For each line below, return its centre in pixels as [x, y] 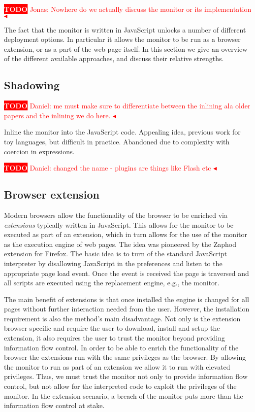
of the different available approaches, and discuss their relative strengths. [114, 58]
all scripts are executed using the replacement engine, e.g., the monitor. [112, 283]
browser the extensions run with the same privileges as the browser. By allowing [125, 357]
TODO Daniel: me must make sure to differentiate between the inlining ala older [127, 106]
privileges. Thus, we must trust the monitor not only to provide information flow [126, 376]
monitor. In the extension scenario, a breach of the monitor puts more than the [124, 395]
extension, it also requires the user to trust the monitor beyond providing [115, 338]
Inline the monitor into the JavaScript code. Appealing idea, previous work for [122, 132]
